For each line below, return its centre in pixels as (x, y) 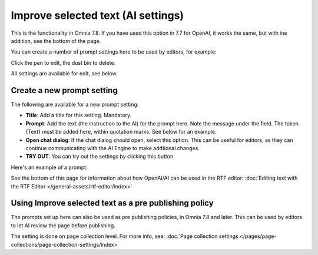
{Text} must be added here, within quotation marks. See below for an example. (121, 132)
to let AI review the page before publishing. (63, 225)
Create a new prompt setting (64, 90)
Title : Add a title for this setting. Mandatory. (79, 115)
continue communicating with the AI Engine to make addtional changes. (112, 148)
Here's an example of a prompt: (49, 167)
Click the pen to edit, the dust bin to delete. (63, 62)
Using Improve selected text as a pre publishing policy (112, 203)
